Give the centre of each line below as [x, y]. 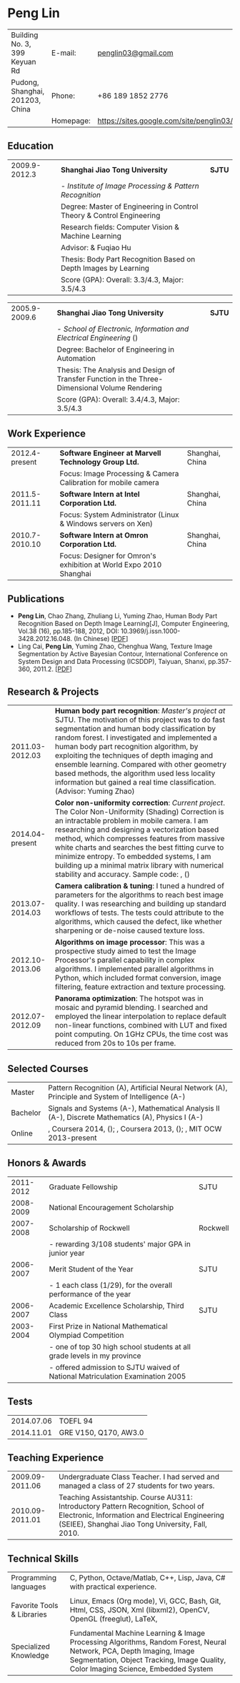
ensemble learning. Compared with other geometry [141, 765]
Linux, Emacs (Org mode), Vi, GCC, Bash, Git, [145, 1601]
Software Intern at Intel [100, 494]
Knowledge [30, 1656]
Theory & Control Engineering [110, 215]
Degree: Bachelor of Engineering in [116, 349]
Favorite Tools [35, 1606]
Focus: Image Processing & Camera [119, 473]
